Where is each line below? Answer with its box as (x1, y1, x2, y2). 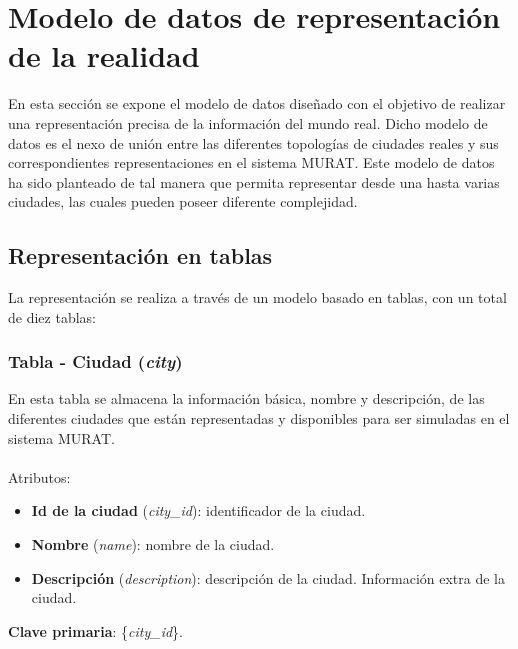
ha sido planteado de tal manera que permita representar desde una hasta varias (8, 171, 500, 192)
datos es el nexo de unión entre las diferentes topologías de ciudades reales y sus (8, 132, 499, 153)
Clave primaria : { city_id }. (8, 620, 183, 641)
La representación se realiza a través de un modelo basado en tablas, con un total (8, 287, 507, 308)
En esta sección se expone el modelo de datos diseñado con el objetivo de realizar (8, 93, 506, 114)
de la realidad (8, 35, 200, 76)
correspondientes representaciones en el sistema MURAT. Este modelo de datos (8, 152, 495, 173)
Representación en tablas (8, 240, 273, 271)
